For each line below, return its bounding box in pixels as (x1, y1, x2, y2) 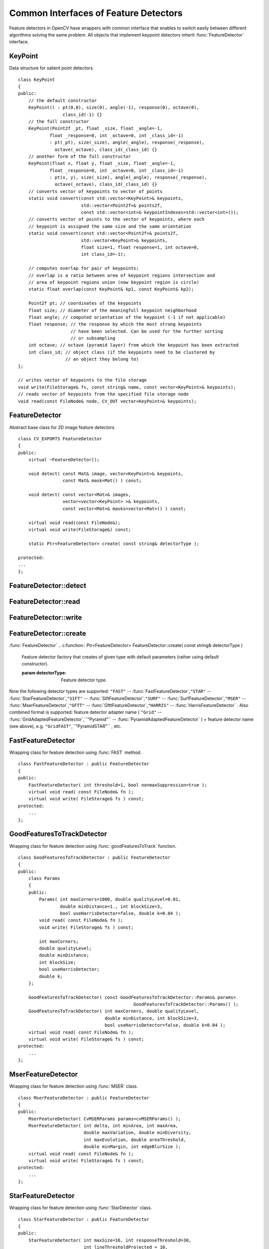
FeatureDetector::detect (9, 582, 87, 590)
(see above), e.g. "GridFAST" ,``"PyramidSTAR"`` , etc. (9, 723, 122, 729)
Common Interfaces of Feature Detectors (9, 7, 183, 18)
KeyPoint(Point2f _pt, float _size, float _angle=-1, (28, 125, 163, 131)
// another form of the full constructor (28, 153, 132, 159)
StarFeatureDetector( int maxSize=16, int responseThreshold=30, (28, 1237, 192, 1243)
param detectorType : (21, 670, 67, 676)
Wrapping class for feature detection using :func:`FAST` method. (9, 749, 142, 755)
